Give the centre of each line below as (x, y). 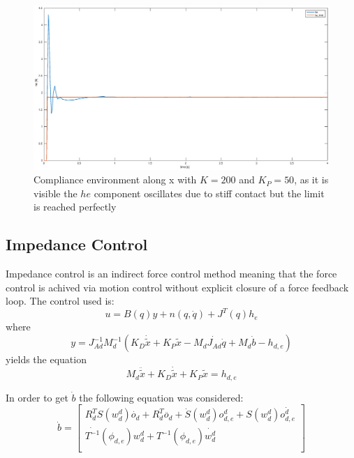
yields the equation (46, 359)
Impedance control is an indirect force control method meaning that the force (171, 274)
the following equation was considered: (161, 397)
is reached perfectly (75, 207)
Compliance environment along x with (115, 180)
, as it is (311, 180)
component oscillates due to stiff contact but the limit (209, 193)
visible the (56, 193)
